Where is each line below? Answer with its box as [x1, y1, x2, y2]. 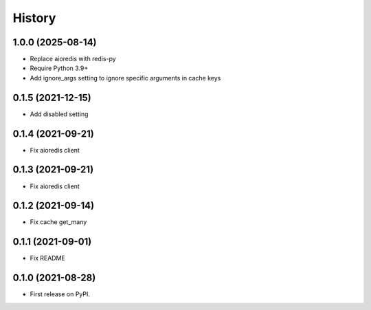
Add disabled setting [30, 110, 89, 118]
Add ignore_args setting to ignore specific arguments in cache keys [30, 74, 221, 82]
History [12, 10, 56, 25]
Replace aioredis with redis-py [30, 55, 116, 63]
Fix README [30, 254, 65, 263]
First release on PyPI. [30, 290, 91, 298]
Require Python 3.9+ [30, 64, 89, 72]
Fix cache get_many [30, 218, 87, 226]
